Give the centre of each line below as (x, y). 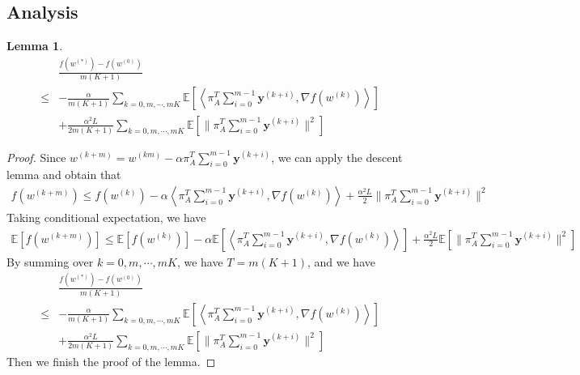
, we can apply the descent (337, 157)
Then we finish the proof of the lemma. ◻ (111, 361)
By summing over (50, 261)
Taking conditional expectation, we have (106, 217)
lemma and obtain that (64, 175)
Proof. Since (36, 157)
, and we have (341, 261)
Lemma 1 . (35, 46)
